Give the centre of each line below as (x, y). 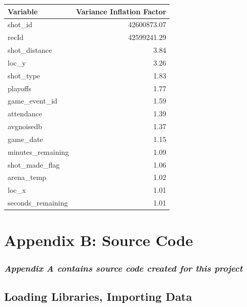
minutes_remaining (38, 151)
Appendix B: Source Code (99, 240)
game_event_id (33, 101)
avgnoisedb (25, 126)
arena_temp (27, 177)
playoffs (19, 88)
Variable (23, 11)
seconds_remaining (38, 203)
